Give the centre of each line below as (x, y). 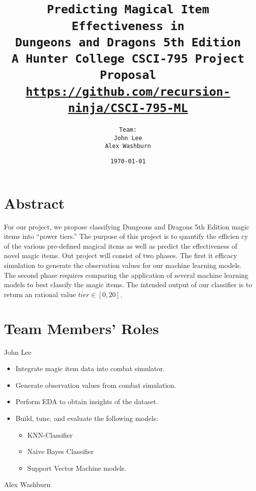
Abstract (34, 203)
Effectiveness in (128, 26)
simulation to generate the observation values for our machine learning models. (123, 265)
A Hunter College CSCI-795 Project (128, 59)
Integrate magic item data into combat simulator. (90, 368)
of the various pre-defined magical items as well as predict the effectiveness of (121, 245)
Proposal (128, 75)
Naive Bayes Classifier (61, 451)
